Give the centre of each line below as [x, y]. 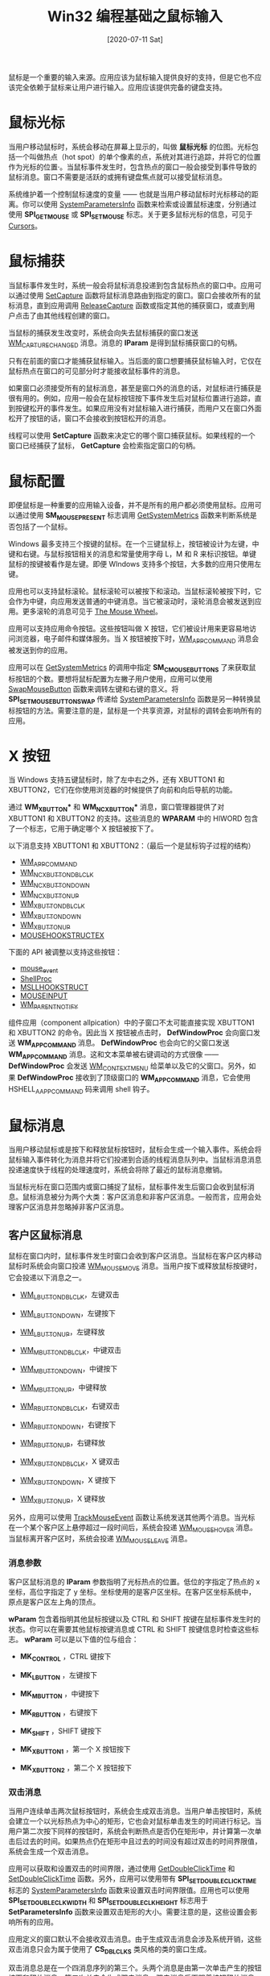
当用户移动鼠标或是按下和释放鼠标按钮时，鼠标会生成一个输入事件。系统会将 [135, 1150]
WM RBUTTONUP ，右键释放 [63, 1444]
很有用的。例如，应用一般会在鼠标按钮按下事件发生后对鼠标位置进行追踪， [131, 398]
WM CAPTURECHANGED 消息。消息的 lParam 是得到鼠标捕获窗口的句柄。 [125, 343]
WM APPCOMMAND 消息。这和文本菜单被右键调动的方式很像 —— [114, 1055]
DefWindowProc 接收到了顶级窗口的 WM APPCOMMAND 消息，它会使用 [134, 1078]
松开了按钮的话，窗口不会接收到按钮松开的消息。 [89, 418]
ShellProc [36, 978]
